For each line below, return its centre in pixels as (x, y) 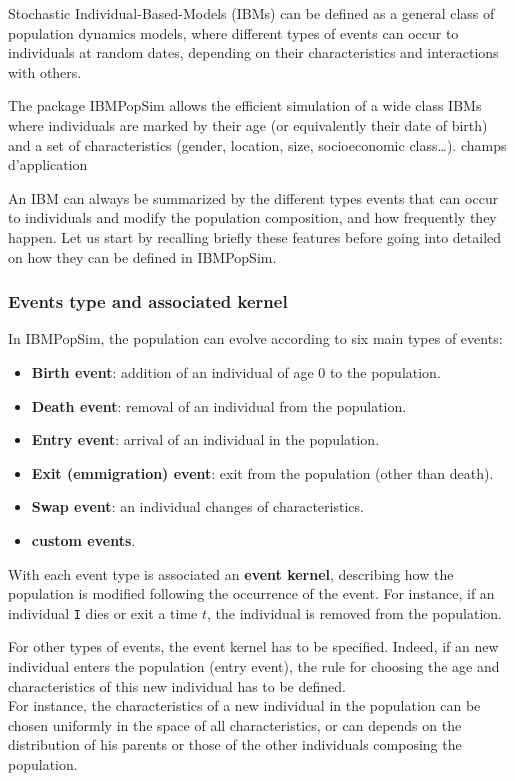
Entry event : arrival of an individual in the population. (205, 439)
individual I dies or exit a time (103, 612)
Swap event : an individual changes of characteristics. (197, 506)
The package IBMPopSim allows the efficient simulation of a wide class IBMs (245, 105)
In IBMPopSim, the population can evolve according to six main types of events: (255, 338)
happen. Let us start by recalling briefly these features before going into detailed (255, 236)
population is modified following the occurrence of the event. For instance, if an (251, 593)
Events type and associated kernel (148, 301)
